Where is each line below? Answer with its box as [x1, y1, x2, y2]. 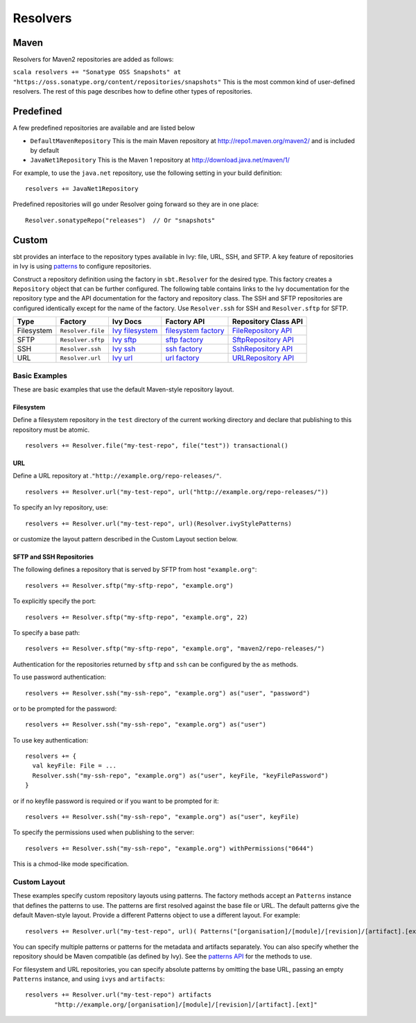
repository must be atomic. [12, 425, 90, 434]
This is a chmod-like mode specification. [12, 860, 129, 868]
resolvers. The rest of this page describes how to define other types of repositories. [12, 87, 253, 96]
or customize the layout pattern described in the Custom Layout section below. [12, 535, 239, 543]
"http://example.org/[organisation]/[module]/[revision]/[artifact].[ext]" [54, 1000, 318, 1008]
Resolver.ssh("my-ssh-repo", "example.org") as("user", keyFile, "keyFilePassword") [32, 771, 329, 779]
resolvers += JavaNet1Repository [25, 185, 139, 193]
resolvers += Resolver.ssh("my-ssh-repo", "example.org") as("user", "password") [25, 689, 311, 697]
